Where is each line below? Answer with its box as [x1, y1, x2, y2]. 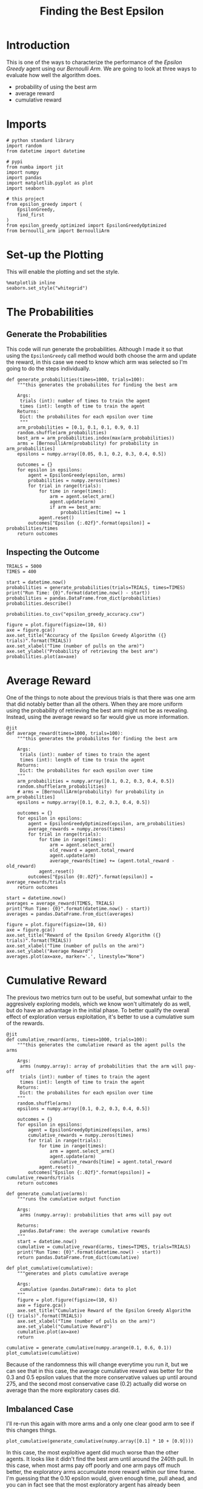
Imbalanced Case [6, 1404, 74, 1414]
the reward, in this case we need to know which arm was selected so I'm [6, 358, 188, 366]
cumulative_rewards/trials [6, 1174, 75, 1181]
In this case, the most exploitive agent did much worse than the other [6, 1449, 179, 1456]
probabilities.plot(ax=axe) [6, 653, 78, 659]
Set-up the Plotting [6, 248, 104, 262]
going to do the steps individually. [6, 364, 91, 372]
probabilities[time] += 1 [60, 509, 126, 516]
